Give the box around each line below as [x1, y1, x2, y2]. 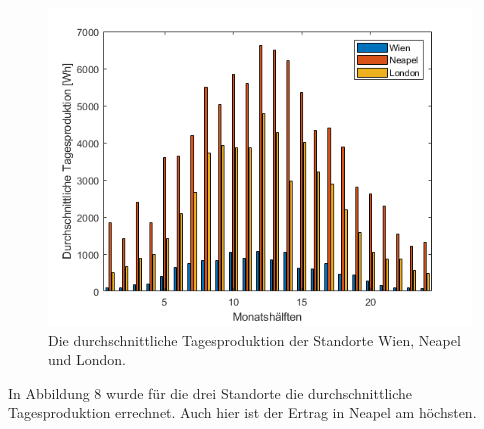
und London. [48, 349, 127, 370]
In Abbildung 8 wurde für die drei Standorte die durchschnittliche [8, 382, 413, 403]
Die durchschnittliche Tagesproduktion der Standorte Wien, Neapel [48, 329, 461, 350]
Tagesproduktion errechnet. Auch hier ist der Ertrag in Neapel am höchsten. [8, 402, 477, 423]
